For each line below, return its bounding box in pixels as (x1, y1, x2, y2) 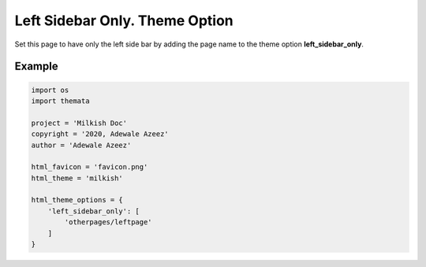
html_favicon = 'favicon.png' (31, 162, 148, 172)
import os (31, 85, 69, 95)
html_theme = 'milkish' (31, 173, 124, 183)
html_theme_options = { (31, 195, 124, 205)
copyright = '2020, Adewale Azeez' (31, 130, 169, 139)
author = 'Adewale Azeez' (31, 140, 132, 150)
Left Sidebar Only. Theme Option (14, 12, 234, 29)
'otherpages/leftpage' (64, 217, 153, 227)
